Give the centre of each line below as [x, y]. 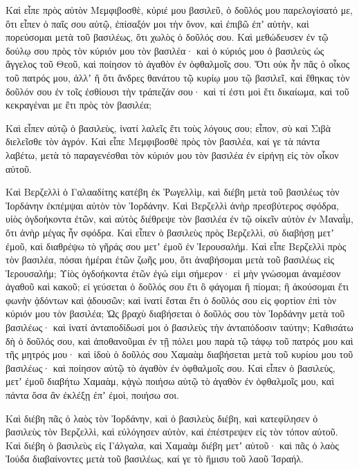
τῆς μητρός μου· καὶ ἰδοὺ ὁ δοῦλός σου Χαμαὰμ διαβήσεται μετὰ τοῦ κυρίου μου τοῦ [179, 354]
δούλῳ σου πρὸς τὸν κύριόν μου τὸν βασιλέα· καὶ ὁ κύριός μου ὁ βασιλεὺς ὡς [165, 50]
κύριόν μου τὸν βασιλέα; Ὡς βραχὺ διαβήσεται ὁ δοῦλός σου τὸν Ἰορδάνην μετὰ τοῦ [175, 313]
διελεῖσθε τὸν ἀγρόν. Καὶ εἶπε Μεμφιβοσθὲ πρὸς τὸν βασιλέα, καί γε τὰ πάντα [163, 141]
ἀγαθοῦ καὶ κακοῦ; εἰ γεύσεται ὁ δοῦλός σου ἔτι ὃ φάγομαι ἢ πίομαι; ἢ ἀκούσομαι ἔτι [177, 286]
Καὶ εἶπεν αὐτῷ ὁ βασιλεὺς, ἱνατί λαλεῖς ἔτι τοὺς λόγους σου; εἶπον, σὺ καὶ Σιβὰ [168, 128]
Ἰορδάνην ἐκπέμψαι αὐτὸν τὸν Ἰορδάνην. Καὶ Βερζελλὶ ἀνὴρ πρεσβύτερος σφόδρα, [173, 205]
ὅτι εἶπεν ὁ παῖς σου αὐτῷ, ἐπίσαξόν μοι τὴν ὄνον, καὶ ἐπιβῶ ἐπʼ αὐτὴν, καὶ [157, 23]
